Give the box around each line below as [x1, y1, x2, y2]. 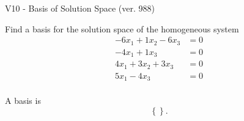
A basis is [5, 94, 41, 107]
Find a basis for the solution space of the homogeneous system [5, 22, 239, 35]
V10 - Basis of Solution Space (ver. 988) [5, 2, 155, 14]
